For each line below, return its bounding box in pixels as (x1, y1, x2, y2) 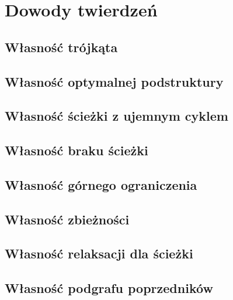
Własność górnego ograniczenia (5, 175, 197, 193)
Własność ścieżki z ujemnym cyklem (5, 107, 228, 125)
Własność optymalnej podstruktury (5, 72, 224, 90)
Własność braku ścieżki (5, 141, 148, 159)
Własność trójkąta (5, 37, 118, 56)
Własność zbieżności (5, 210, 130, 228)
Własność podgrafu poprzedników (5, 279, 213, 297)
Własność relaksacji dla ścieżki (5, 244, 193, 262)
